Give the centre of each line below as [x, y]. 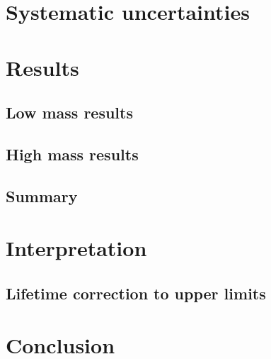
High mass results [72, 154]
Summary [42, 195]
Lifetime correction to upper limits [136, 293]
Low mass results [69, 112]
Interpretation [76, 248]
